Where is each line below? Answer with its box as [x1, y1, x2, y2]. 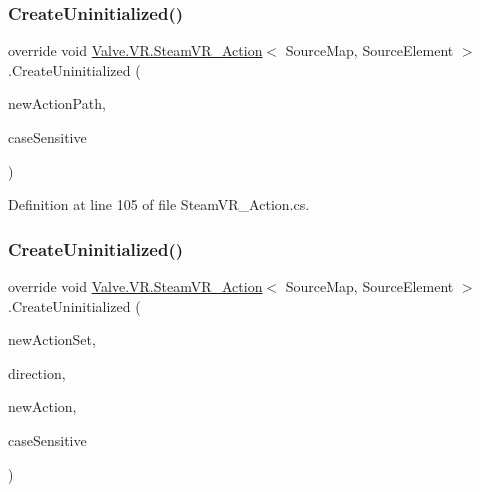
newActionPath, [8, 93, 106, 114]
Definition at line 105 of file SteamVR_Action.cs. [8, 194, 310, 215]
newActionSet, [8, 329, 96, 350]
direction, [8, 362, 66, 383]
